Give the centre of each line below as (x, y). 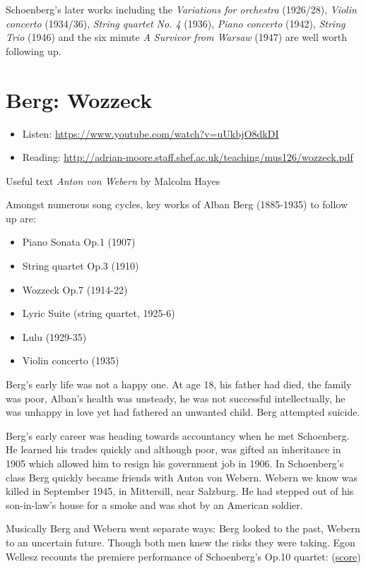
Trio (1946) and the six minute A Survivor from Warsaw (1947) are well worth (177, 37)
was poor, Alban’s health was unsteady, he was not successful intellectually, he (176, 398)
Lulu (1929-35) (54, 336)
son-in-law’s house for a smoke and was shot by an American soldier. (154, 504)
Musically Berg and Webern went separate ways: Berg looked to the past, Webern (183, 528)
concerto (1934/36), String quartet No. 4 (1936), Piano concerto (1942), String (176, 23)
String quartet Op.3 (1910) (81, 266)
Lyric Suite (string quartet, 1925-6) (99, 313)
